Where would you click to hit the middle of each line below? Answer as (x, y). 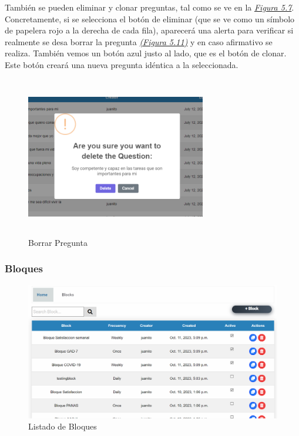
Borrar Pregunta (58, 242)
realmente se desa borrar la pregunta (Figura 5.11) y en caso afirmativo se (139, 41)
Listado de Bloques (63, 426)
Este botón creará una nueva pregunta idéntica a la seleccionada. (122, 64)
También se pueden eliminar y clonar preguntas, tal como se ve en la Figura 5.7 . (149, 7)
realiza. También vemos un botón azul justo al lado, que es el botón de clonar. (146, 53)
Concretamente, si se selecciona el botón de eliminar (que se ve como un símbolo (150, 18)
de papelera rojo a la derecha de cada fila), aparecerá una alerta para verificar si (149, 30)
